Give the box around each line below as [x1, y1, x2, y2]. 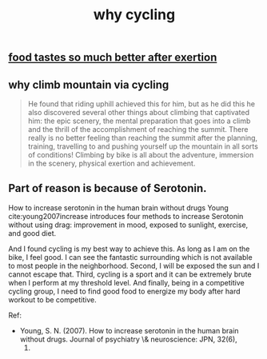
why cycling [93, 6, 176, 24]
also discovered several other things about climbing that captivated [27, 108, 250, 117]
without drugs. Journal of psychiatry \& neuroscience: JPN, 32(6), [19, 334, 237, 344]
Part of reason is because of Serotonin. [8, 181, 207, 195]
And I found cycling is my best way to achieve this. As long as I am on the [8, 244, 250, 253]
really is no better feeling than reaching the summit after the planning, [27, 134, 258, 142]
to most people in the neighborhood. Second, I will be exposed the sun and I [8, 261, 260, 270]
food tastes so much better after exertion [8, 50, 217, 65]
